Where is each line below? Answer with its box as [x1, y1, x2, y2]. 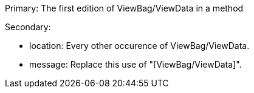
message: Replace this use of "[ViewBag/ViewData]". [29, 59, 242, 69]
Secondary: [5, 22, 51, 32]
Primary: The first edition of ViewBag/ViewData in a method [5, 3, 244, 13]
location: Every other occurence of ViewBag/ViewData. [29, 40, 250, 51]
